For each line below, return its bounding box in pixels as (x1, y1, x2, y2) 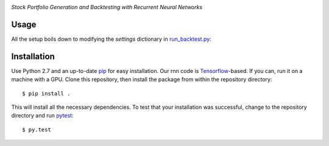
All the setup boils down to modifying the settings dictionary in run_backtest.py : (11, 35, 211, 43)
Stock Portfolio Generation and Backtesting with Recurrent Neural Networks (11, 4, 203, 10)
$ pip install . (22, 90, 71, 97)
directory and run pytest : (11, 112, 74, 119)
